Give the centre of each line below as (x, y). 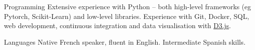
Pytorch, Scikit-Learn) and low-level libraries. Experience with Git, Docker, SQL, (127, 16)
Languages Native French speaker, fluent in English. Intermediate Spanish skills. (125, 42)
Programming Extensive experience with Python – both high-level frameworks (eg (127, 6)
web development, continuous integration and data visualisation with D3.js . (117, 25)
